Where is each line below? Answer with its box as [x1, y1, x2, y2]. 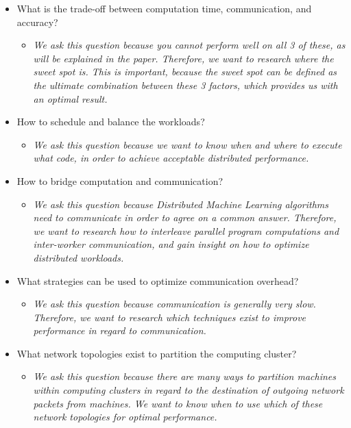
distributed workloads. [33, 250, 124, 264]
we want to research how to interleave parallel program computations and [33, 223, 339, 238]
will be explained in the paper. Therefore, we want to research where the [33, 51, 334, 65]
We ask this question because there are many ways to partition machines [33, 369, 336, 383]
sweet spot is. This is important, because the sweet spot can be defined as [33, 64, 337, 79]
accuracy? [16, 14, 58, 29]
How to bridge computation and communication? [16, 173, 223, 188]
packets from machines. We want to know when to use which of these [33, 396, 323, 410]
